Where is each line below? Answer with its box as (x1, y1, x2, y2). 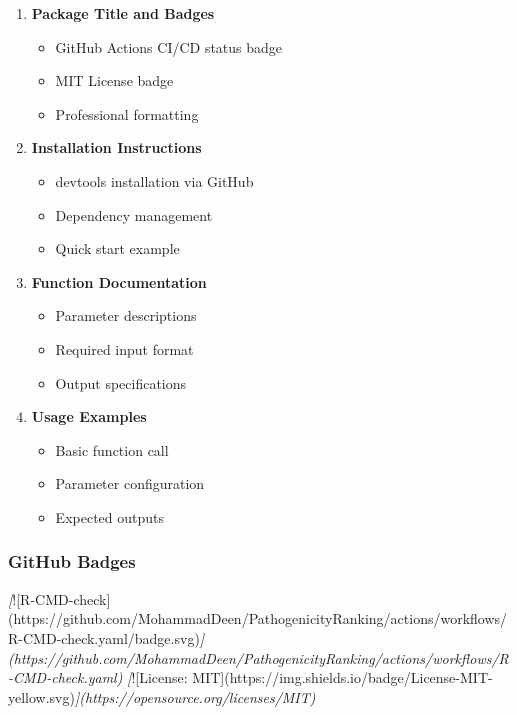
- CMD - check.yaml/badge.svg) (18, 627, 200, 648)
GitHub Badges (8, 549, 136, 574)
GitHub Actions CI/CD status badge (55, 36, 283, 57)
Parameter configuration (55, 473, 205, 494)
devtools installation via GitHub (55, 170, 254, 191)
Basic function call (55, 439, 169, 460)
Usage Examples (31, 406, 147, 427)
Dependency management (55, 204, 213, 225)
